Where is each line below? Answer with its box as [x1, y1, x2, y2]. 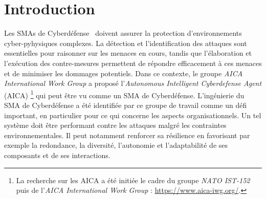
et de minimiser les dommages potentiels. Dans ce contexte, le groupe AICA [4, 68, 243, 78]
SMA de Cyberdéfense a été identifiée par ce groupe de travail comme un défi [4, 99, 247, 110]
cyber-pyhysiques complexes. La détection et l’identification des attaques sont [4, 37, 247, 48]
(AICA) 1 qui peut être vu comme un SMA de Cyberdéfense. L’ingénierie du [4, 88, 245, 100]
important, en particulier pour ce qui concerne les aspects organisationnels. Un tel [4, 109, 261, 120]
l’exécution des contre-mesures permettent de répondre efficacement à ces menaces [4, 57, 262, 68]
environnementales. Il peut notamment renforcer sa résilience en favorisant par [4, 129, 250, 140]
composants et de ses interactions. [4, 149, 110, 160]
